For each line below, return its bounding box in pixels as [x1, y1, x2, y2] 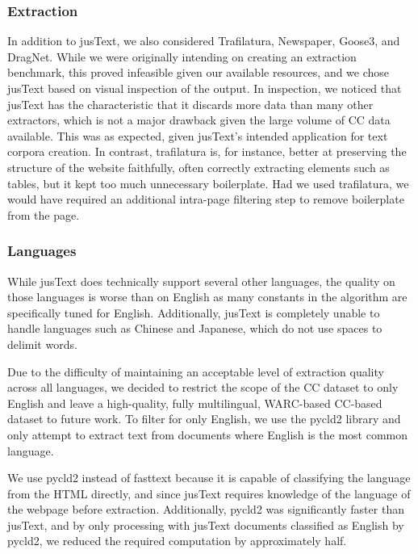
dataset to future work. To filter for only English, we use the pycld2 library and [7, 410, 401, 427]
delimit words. [7, 335, 77, 352]
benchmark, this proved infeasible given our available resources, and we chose [7, 64, 390, 81]
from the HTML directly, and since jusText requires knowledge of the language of [7, 485, 411, 502]
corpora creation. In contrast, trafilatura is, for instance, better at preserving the [7, 143, 407, 160]
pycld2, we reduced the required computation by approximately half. [7, 532, 347, 549]
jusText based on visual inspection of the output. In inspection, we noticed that [7, 80, 402, 96]
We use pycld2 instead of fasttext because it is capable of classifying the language [7, 469, 411, 486]
